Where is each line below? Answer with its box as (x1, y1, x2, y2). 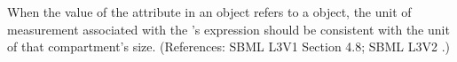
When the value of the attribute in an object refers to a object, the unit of (7, 3, 412, 20)
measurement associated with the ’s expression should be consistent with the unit (7, 19, 450, 38)
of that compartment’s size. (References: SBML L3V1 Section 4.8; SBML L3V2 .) (7, 37, 451, 56)
